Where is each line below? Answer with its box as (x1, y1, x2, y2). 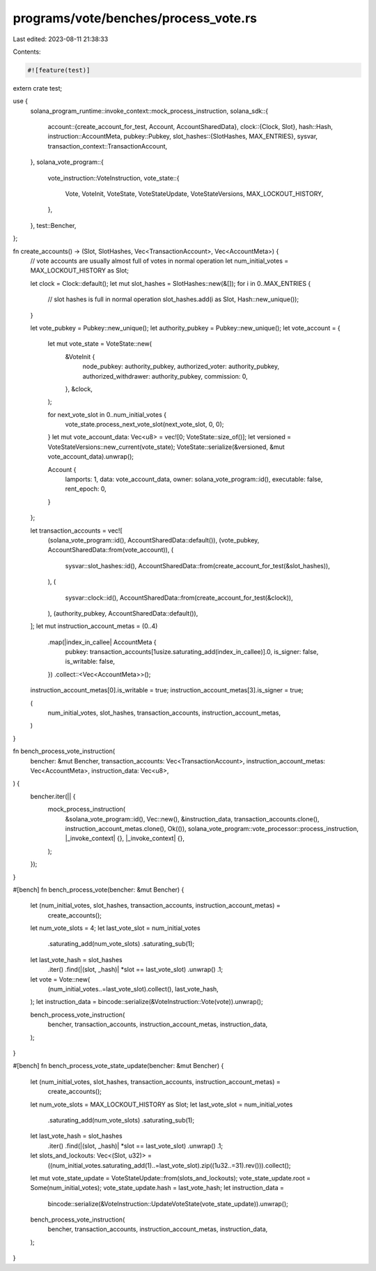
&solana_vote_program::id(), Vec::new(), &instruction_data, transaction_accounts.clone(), (65, 814, 320, 823)
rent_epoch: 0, (65, 485, 107, 493)
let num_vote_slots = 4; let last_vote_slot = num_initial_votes (30, 924, 201, 932)
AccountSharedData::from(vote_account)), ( (47, 546, 174, 554)
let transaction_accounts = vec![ (30, 526, 123, 535)
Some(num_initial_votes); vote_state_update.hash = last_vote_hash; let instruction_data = (30, 1184, 285, 1192)
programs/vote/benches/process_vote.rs (13, 10, 258, 26)
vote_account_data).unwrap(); (47, 452, 134, 461)
